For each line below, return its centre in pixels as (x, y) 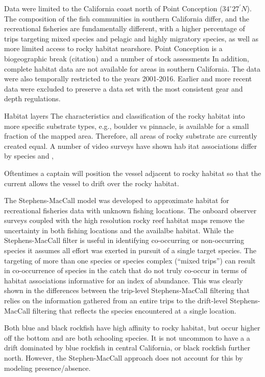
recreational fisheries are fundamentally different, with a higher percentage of (125, 28)
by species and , (29, 156)
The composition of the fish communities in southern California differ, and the (127, 18)
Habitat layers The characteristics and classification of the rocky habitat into (125, 115)
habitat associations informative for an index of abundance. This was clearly (124, 280)
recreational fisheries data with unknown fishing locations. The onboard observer (130, 210)
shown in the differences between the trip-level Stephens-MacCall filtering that (127, 290)
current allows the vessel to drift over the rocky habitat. (92, 183)
